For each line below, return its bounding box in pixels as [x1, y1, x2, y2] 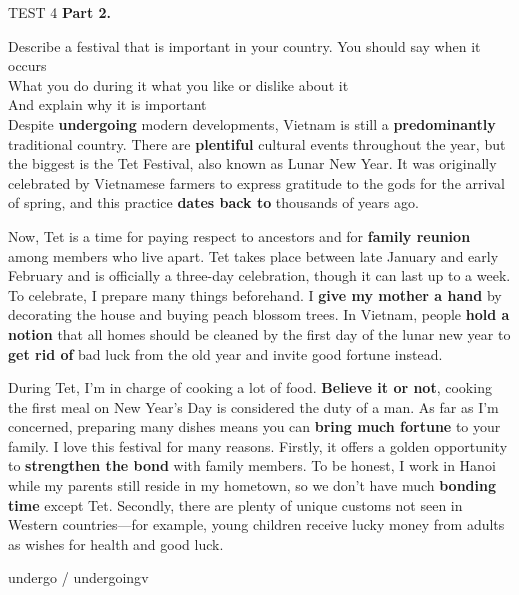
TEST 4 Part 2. [8, 2, 112, 22]
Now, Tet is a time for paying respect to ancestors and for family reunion [8, 225, 471, 246]
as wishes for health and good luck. [8, 533, 224, 554]
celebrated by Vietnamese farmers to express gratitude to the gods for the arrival [8, 172, 505, 193]
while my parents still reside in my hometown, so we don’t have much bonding [8, 475, 497, 496]
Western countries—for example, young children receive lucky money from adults [8, 514, 505, 535]
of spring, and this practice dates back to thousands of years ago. [8, 192, 419, 213]
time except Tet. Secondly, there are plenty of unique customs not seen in [8, 494, 463, 515]
